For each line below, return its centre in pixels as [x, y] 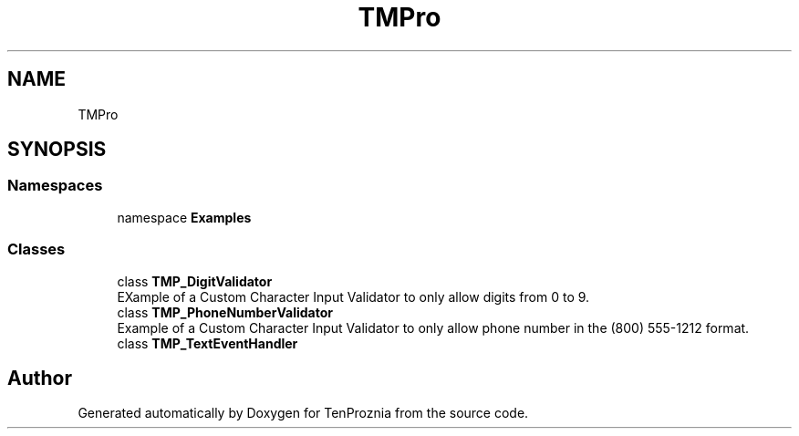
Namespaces [55, 186]
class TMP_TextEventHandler [208, 343]
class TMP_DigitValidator [195, 281]
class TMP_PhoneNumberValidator [225, 312]
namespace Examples [184, 217]
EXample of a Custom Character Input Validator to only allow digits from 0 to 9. [353, 296]
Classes [36, 249]
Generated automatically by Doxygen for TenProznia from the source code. [303, 413]
